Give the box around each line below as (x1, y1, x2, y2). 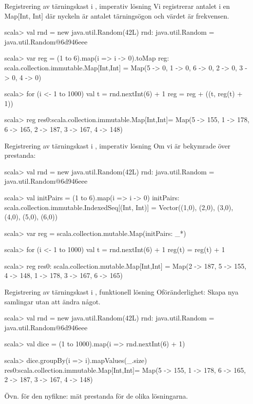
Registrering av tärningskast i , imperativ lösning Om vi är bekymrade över (4, 140, 231, 150)
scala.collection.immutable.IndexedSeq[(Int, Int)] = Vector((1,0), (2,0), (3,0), (4, 202, 234, 212)
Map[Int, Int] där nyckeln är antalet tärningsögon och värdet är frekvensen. (4, 10, 229, 21)
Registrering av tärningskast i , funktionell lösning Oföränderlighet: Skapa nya (4, 287, 238, 297)
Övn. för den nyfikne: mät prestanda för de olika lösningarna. (4, 390, 188, 401)
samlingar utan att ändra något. (4, 296, 100, 306)
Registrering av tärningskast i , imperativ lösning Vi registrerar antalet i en (4, 1, 230, 11)
